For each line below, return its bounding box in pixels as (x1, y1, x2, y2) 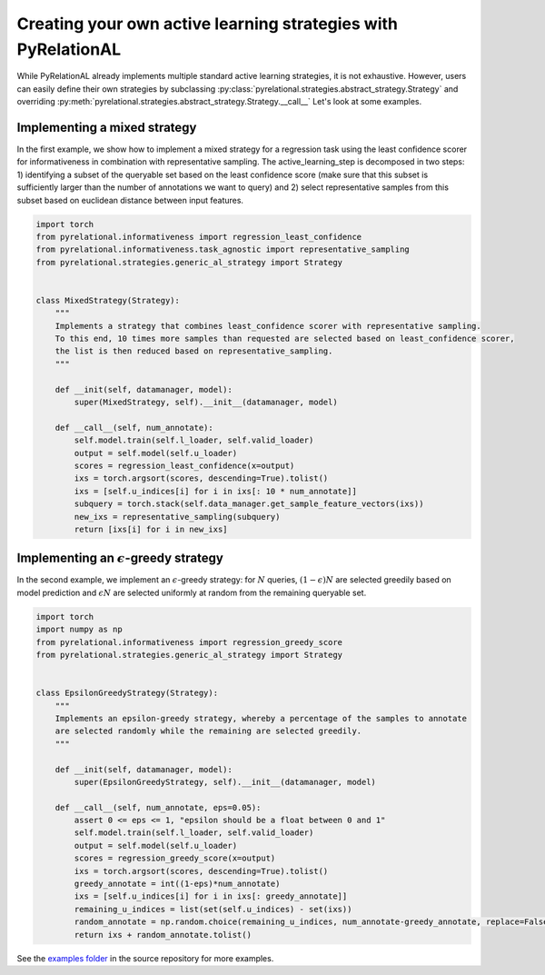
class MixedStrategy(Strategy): (35, 295, 181, 305)
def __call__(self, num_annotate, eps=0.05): (54, 802, 262, 812)
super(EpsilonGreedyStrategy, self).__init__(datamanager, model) (74, 777, 377, 787)
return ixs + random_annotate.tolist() (74, 930, 252, 940)
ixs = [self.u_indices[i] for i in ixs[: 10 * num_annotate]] (74, 486, 358, 496)
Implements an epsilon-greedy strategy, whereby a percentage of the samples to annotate (54, 713, 468, 723)
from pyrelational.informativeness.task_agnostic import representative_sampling (35, 244, 411, 254)
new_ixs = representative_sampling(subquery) (74, 512, 281, 522)
